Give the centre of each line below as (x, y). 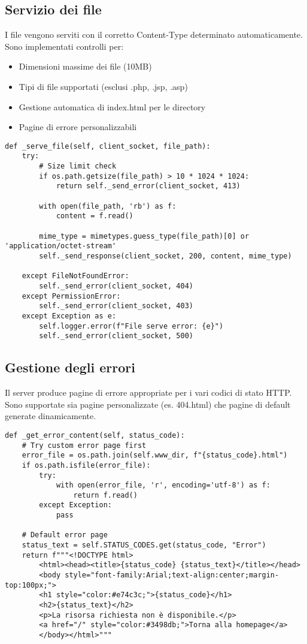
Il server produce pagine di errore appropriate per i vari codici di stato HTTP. (148, 392)
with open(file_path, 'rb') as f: (108, 206)
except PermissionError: (71, 296)
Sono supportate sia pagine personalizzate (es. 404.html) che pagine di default (148, 404)
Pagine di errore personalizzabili (78, 127)
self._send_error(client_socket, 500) (116, 336)
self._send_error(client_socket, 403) (116, 306)
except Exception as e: (69, 316)
